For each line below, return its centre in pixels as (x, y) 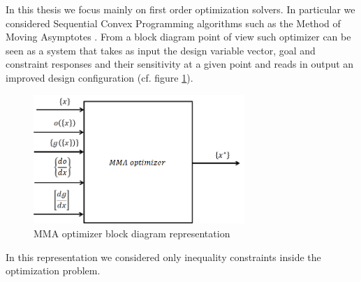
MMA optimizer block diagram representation (132, 233)
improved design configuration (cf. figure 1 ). (100, 77)
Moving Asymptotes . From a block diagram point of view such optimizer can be (178, 37)
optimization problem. (53, 270)
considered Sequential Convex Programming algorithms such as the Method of (173, 23)
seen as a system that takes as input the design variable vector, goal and (161, 50)
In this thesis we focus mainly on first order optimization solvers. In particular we (180, 9)
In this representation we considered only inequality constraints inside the (163, 257)
